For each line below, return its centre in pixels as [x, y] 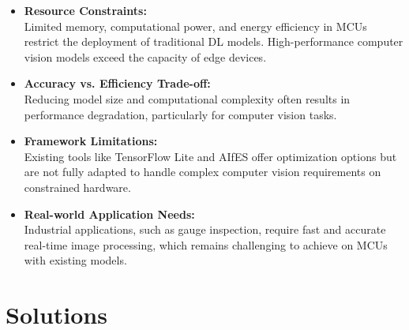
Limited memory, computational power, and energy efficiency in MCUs [195, 26]
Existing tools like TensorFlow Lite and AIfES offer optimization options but [210, 156]
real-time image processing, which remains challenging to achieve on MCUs [206, 244]
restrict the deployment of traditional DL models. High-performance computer [214, 41]
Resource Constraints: [85, 10]
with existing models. [75, 260]
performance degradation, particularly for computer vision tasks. [180, 114]
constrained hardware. [77, 187]
